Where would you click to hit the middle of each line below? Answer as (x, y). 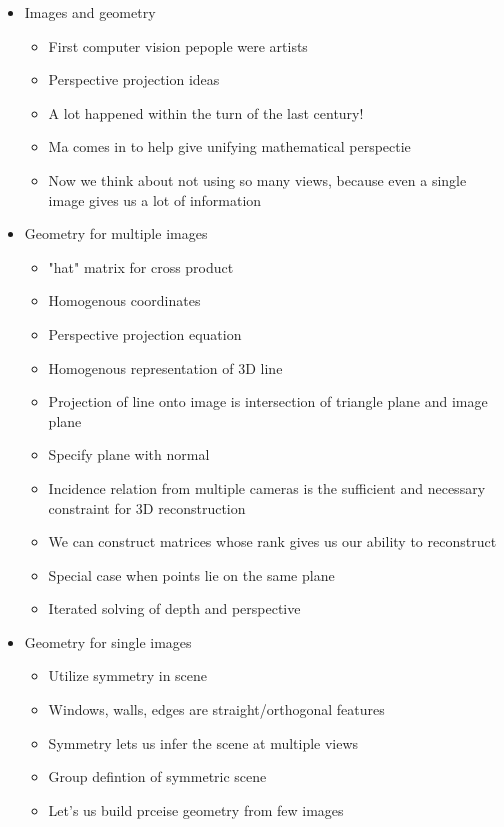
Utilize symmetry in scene (128, 675)
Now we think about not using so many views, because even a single (257, 179)
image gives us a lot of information (155, 199)
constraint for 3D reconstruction (147, 507)
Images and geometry (90, 12)
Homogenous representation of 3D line (165, 367)
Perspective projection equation (145, 333)
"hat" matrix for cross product (141, 266)
